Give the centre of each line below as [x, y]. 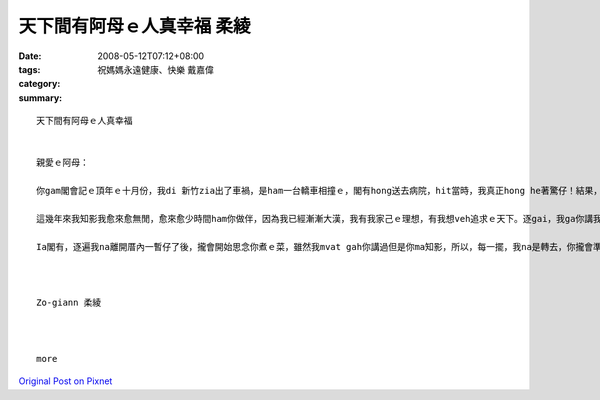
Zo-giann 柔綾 [69, 303]
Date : [30, 56]
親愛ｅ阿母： [62, 163]
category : [39, 84]
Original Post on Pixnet [65, 381]
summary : [40, 97]
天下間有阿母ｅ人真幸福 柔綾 [134, 26]
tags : [29, 69]
